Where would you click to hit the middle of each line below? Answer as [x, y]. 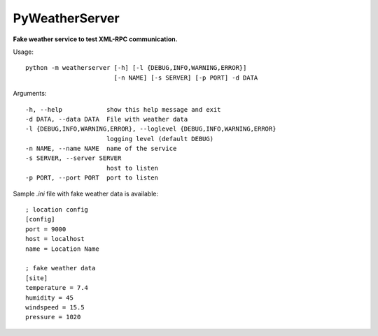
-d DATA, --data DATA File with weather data [107, 119]
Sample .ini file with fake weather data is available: [86, 193]
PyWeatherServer [66, 18]
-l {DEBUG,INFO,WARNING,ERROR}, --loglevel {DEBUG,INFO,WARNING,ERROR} [151, 129]
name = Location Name [62, 249]
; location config [57, 210]
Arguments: [30, 94]
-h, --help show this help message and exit [123, 109]
